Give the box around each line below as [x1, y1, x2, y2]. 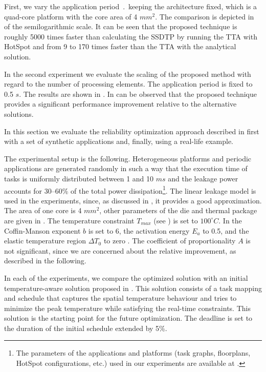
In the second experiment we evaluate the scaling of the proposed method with [4, 68, 251, 79]
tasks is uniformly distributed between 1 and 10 [4, 173, 154, 183]
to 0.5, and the [203, 225, 249, 236]
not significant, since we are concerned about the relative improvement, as [4, 245, 236, 256]
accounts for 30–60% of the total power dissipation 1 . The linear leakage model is [4, 183, 256, 196]
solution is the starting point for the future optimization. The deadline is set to [4, 313, 253, 323]
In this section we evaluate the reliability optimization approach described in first [4, 126, 259, 136]
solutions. [4, 108, 34, 119]
